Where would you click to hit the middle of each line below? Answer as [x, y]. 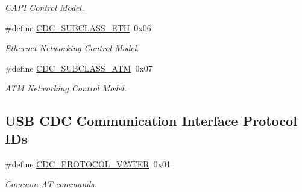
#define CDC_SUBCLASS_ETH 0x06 [78, 27]
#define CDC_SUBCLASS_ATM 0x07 [79, 68]
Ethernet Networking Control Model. [72, 48]
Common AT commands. [51, 184]
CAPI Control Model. [45, 7]
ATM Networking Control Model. [66, 88]
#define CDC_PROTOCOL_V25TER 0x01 [88, 163]
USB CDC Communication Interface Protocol [151, 121]
